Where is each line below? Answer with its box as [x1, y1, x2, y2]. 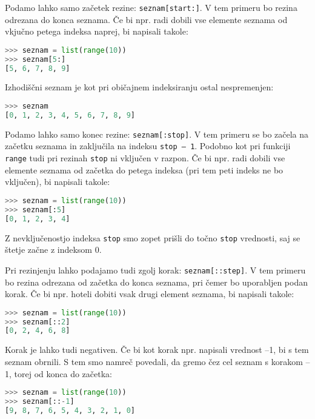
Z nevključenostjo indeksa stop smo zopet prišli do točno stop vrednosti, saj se [5, 231, 300, 244]
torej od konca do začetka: [14, 367, 112, 380]
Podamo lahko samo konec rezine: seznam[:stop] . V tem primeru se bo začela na [5, 127, 309, 140]
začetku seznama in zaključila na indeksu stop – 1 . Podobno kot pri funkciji [5, 139, 291, 152]
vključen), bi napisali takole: [5, 175, 110, 188]
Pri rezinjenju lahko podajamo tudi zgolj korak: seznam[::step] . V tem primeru [5, 263, 306, 276]
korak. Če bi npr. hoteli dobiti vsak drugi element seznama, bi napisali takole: [5, 287, 294, 300]
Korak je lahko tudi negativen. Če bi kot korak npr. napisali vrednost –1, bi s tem [5, 343, 309, 356]
